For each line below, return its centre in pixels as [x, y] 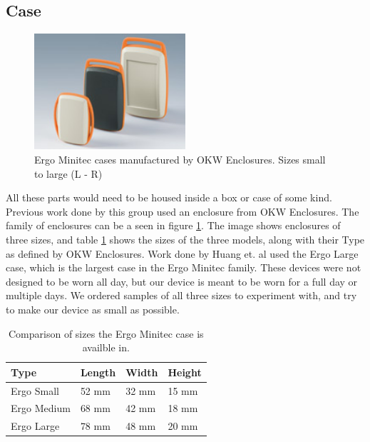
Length [98, 372]
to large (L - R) [68, 173]
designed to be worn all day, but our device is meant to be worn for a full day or [182, 281]
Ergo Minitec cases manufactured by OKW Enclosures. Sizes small [180, 160]
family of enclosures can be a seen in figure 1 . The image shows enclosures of [173, 225]
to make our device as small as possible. [93, 309]
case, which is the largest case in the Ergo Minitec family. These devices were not [184, 267]
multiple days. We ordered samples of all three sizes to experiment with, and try [181, 295]
